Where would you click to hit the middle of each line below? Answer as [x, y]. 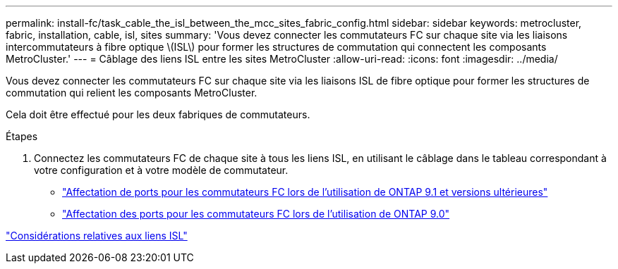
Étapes [22, 136]
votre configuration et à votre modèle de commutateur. [161, 170]
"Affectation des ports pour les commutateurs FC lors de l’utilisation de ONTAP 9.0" [256, 214]
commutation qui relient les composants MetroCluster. [132, 93]
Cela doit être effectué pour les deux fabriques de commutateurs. [158, 114]
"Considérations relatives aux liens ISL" [97, 236]
